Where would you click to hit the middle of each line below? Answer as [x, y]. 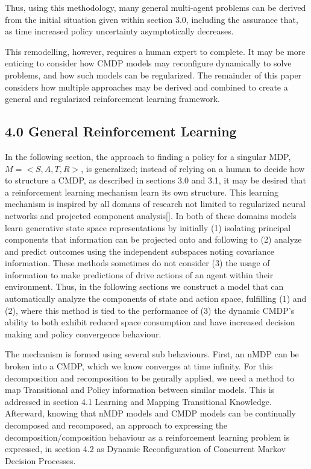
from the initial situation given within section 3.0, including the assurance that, [152, 19]
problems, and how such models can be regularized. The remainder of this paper [153, 75]
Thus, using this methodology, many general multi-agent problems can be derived [155, 7]
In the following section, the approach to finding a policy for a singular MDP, [148, 156]
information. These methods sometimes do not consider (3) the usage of [137, 263]
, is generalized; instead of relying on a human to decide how [193, 168]
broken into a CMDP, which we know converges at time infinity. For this [139, 366]
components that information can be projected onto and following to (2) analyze [153, 239]
